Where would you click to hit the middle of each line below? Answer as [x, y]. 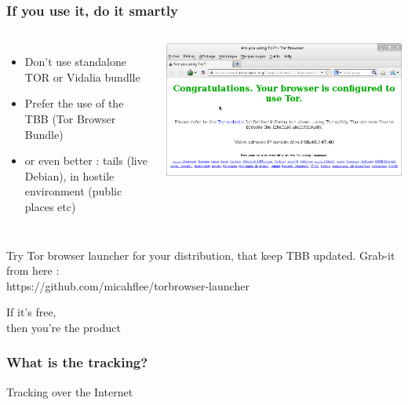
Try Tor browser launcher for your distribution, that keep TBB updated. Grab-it [201, 255]
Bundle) [44, 134]
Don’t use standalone [75, 62]
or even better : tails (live [86, 161]
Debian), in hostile [69, 175]
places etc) [50, 206]
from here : [33, 270]
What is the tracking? [77, 362]
